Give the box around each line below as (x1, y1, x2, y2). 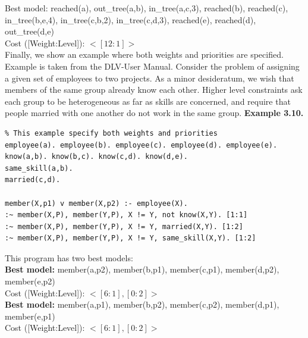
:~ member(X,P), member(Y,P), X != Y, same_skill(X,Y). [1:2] (5, 234, 256, 243)
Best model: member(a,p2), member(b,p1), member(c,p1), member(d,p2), (5, 263, 279, 276)
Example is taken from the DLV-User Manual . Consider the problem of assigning (5, 60, 300, 72)
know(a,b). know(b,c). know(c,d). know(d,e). (5, 152, 188, 161)
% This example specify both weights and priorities (5, 129, 218, 137)
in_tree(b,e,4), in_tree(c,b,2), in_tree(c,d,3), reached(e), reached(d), (5, 13, 256, 26)
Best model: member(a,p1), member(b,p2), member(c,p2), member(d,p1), (5, 298, 279, 311)
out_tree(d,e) (5, 25, 54, 37)
